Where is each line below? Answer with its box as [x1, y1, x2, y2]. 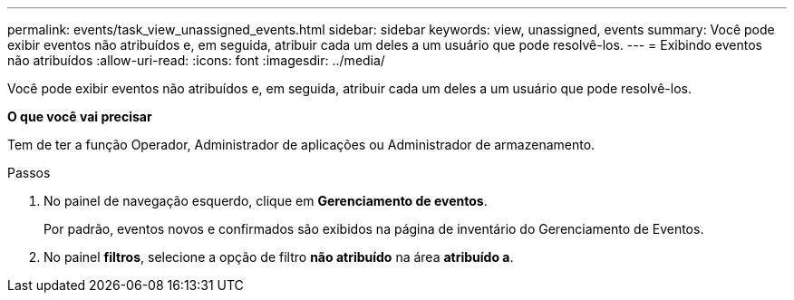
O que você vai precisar [7, 109, 152, 124]
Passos [7, 165, 51, 180]
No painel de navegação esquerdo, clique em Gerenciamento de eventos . [44, 193, 488, 208]
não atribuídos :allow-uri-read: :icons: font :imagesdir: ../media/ [7, 53, 385, 68]
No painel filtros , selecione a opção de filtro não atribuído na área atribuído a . [44, 249, 514, 265]
